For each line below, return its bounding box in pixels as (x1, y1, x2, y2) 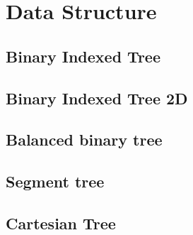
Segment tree (6, 170, 105, 192)
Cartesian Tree (6, 212, 116, 234)
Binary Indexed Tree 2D (6, 87, 188, 109)
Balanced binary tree (6, 129, 163, 151)
